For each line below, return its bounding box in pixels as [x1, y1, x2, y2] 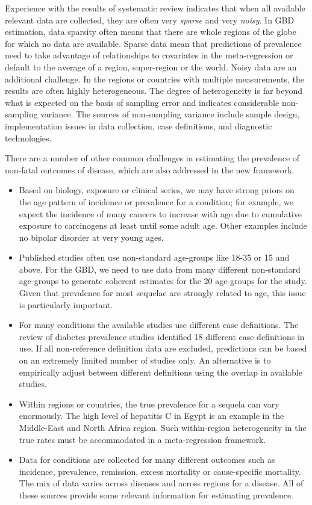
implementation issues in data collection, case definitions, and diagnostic [5, 119, 272, 132]
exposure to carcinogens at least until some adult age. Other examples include [19, 219, 307, 232]
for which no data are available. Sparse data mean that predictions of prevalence [5, 37, 302, 49]
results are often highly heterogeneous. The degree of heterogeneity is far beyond [5, 84, 303, 97]
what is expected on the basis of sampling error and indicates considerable [5, 96, 279, 108]
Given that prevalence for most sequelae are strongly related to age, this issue [19, 287, 306, 299]
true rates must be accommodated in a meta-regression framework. [19, 433, 266, 445]
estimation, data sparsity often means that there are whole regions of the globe [5, 25, 296, 38]
